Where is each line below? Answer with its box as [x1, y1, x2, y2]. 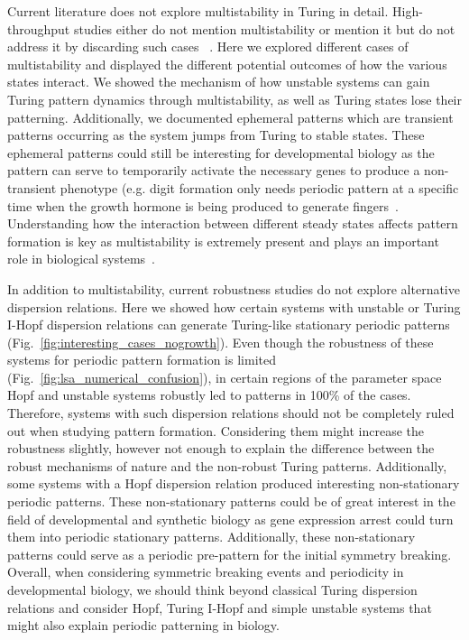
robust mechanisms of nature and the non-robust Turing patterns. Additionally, [7, 456, 447, 475]
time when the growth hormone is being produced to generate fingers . [7, 196, 399, 215]
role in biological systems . [7, 249, 155, 268]
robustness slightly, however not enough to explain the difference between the [7, 439, 435, 458]
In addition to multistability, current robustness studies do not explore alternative [7, 279, 460, 298]
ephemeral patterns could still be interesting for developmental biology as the [7, 143, 435, 162]
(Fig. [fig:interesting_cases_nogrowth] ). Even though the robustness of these [7, 332, 434, 351]
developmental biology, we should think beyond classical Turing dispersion [7, 580, 418, 598]
